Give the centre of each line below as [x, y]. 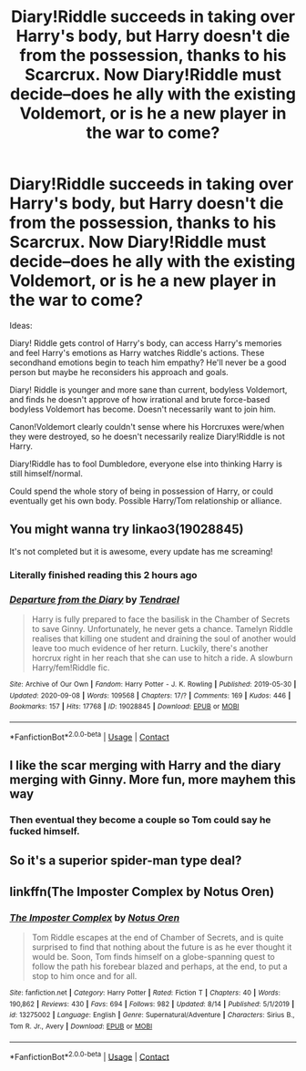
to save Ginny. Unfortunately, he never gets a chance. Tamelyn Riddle [162, 628]
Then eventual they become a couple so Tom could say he [140, 820]
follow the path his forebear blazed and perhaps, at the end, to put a [160, 966]
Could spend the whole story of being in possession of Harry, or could [141, 491]
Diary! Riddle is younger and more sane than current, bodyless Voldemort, [148, 390]
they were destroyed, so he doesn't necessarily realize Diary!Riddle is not [147, 436]
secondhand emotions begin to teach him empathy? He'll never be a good [148, 362]
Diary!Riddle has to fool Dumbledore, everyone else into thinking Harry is [146, 464]
